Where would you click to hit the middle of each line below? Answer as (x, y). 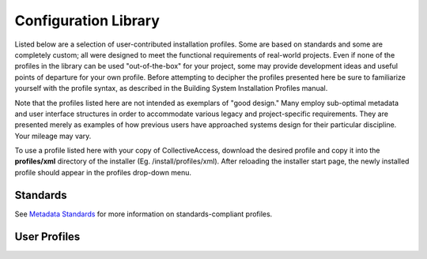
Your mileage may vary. (53, 136)
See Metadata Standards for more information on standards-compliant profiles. (144, 214)
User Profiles (47, 236)
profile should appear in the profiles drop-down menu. (103, 172)
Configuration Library (87, 21)
